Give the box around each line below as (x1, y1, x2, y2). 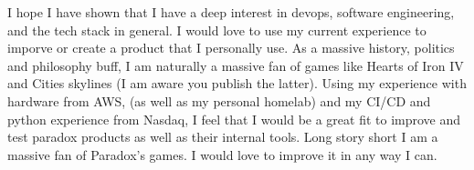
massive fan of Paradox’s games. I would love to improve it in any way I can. (7, 145, 437, 164)
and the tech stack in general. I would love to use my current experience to (7, 20, 427, 39)
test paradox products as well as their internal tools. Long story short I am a (7, 127, 438, 146)
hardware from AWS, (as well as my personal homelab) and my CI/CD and (7, 91, 431, 110)
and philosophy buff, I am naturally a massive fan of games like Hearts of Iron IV (7, 55, 464, 75)
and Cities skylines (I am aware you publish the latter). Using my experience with (7, 74, 467, 93)
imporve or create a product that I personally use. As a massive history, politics (7, 38, 455, 57)
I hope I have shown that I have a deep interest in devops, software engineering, (7, 3, 455, 21)
